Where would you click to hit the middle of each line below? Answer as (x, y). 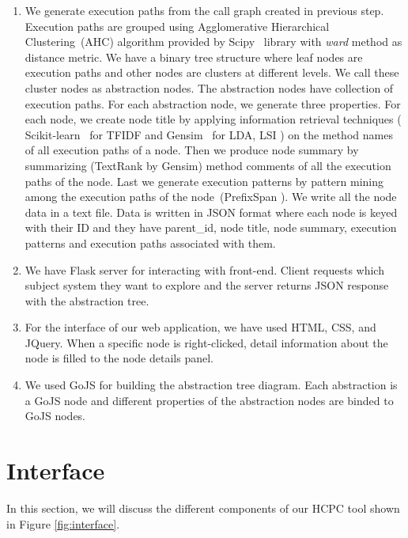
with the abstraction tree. (87, 300)
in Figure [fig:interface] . (63, 523)
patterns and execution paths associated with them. (150, 242)
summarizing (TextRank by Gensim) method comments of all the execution (208, 165)
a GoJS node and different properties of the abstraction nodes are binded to (209, 400)
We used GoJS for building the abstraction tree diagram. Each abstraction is (211, 385)
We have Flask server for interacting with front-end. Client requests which (204, 269)
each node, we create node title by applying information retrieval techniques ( (213, 119)
